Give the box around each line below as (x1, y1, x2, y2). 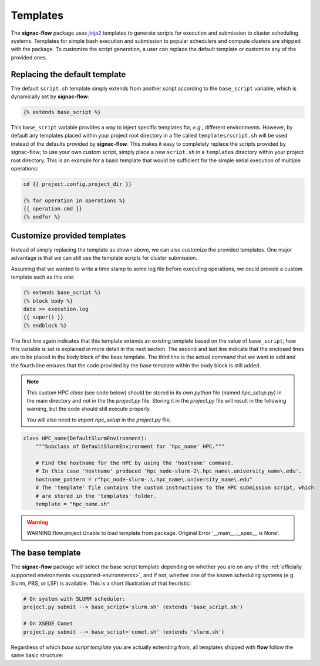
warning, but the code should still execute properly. (26, 406, 151, 413)
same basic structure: (11, 651, 64, 658)
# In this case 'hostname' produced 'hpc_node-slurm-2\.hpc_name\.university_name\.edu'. (35, 468, 302, 474)
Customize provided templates (11, 230, 126, 240)
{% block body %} (23, 297, 73, 304)
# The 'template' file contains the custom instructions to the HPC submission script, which (35, 484, 314, 491)
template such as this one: (11, 273, 75, 280)
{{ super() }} (23, 314, 64, 320)
